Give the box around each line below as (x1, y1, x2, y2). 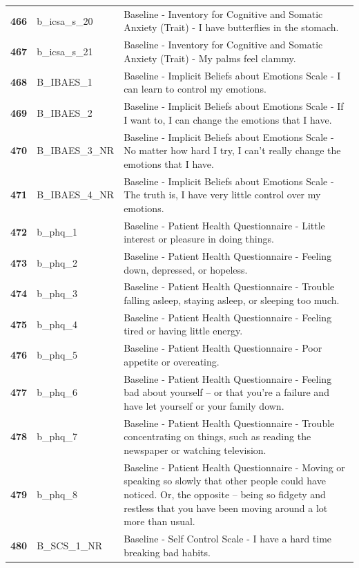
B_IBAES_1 (37, 75, 93, 89)
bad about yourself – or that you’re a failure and (124, 385, 329, 399)
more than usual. (124, 514, 195, 529)
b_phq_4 (37, 316, 77, 331)
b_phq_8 (37, 487, 77, 501)
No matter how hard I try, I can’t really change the (124, 143, 341, 158)
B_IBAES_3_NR (37, 143, 115, 158)
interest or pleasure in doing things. (124, 231, 274, 246)
